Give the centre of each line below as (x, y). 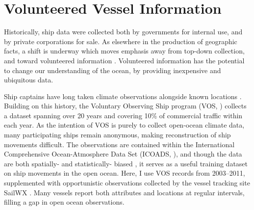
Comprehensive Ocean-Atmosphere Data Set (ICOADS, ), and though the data (123, 154)
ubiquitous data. (29, 80)
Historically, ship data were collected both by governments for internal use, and (123, 32)
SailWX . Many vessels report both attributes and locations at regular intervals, (124, 192)
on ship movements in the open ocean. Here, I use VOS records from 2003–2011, (125, 173)
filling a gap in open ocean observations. (64, 202)
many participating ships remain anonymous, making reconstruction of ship (117, 135)
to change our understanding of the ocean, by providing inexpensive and (113, 70)
